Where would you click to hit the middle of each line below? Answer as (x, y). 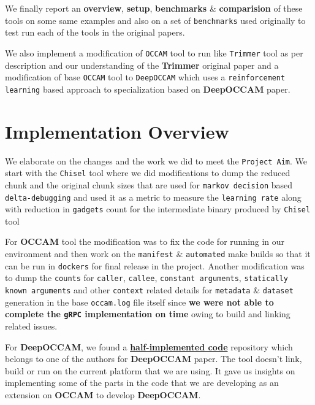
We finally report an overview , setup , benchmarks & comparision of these (154, 8)
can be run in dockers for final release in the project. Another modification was (155, 265)
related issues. (31, 326)
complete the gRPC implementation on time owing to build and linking (148, 314)
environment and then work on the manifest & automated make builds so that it (158, 253)
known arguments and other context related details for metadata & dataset (149, 289)
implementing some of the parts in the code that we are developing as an (142, 383)
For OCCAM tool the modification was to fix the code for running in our (145, 241)
